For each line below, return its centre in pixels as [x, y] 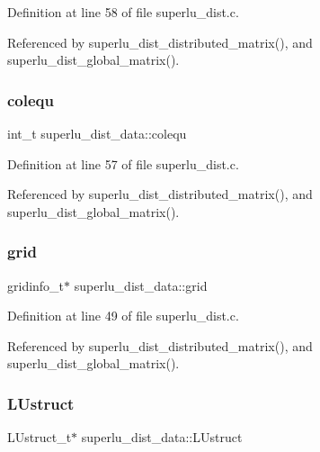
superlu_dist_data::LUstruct [162, 437]
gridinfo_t [36, 285]
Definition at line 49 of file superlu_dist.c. [123, 316]
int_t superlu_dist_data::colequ [97, 133]
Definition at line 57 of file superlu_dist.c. [123, 163]
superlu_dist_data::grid [141, 285]
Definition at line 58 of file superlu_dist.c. [123, 12]
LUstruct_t [40, 437]
